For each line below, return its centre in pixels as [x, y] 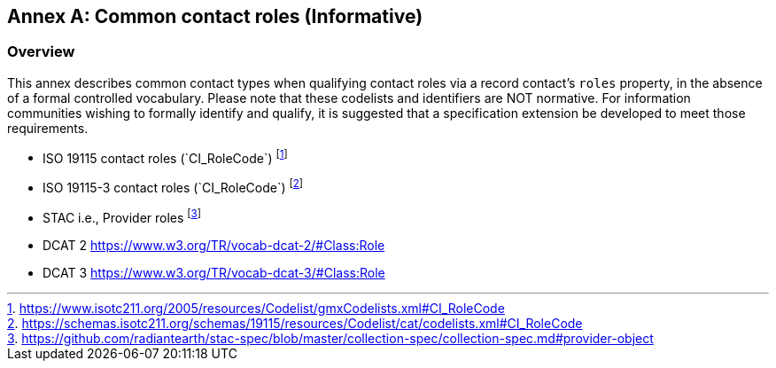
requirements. [48, 128]
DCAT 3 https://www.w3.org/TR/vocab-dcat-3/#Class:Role [214, 272]
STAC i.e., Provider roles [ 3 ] [122, 216]
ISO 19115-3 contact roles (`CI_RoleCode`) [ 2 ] [173, 187]
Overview [41, 52]
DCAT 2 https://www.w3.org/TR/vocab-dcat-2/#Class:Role [214, 245]
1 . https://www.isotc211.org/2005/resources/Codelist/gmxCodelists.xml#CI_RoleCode [256, 308]
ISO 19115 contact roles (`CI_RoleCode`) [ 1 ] [165, 157]
